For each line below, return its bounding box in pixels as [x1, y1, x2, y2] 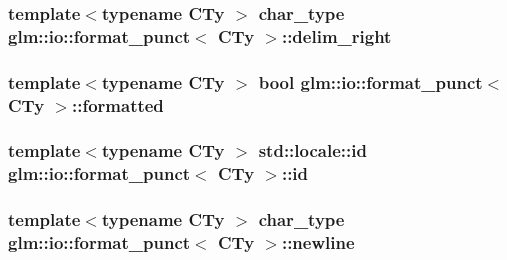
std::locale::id [258, 138, 367, 163]
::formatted [71, 92, 164, 117]
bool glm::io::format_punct [258, 69, 483, 94]
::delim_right [281, 23, 392, 48]
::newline [281, 230, 355, 255]
